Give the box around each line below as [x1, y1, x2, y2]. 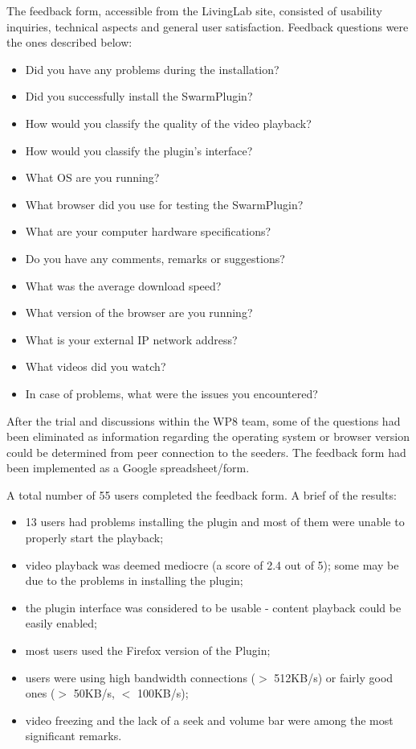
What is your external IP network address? [25, 331, 238, 348]
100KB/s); [137, 685, 189, 702]
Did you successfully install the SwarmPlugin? [25, 88, 253, 105]
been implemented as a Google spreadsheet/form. [6, 459, 250, 476]
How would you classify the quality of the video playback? [25, 114, 312, 131]
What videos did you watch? [25, 358, 166, 375]
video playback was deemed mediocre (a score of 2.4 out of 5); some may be [25, 556, 399, 573]
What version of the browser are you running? [25, 304, 253, 321]
